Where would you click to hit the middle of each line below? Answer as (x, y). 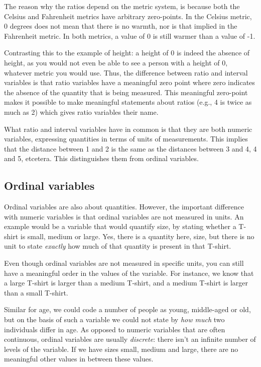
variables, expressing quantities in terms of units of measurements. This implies (126, 139)
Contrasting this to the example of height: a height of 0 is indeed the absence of (127, 53)
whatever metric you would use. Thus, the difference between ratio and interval (126, 72)
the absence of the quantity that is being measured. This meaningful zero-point (126, 92)
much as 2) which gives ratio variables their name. (81, 112)
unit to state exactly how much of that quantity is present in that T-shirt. (118, 246)
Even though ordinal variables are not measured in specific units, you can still (124, 263)
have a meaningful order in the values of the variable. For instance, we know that (129, 273)
